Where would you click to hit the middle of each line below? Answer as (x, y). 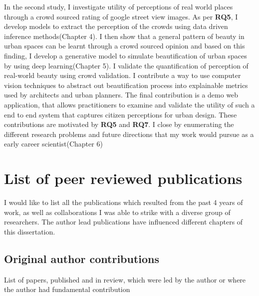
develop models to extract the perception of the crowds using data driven (116, 26)
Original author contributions (82, 258)
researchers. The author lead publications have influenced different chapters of (124, 222)
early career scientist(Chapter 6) (53, 144)
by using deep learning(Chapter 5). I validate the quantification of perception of (126, 65)
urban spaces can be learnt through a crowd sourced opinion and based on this (125, 46)
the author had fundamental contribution (67, 289)
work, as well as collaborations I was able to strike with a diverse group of (117, 212)
